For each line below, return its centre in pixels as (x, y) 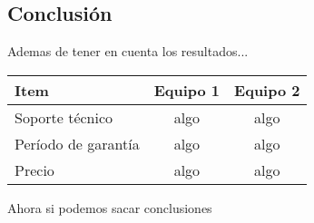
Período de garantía (77, 143)
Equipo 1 (187, 90)
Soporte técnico (64, 117)
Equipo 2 (267, 90)
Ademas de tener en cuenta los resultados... (128, 51)
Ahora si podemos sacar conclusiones (110, 207)
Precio (34, 170)
